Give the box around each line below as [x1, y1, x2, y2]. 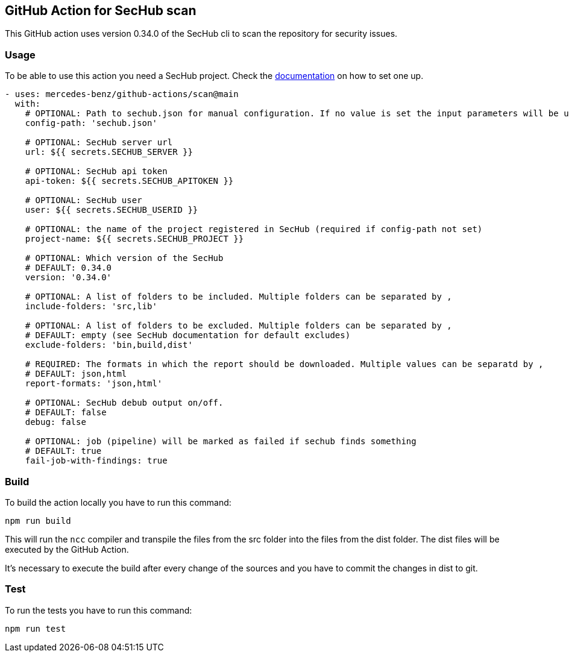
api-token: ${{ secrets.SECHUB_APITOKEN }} [25, 176, 234, 186]
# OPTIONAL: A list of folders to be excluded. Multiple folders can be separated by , [25, 321, 452, 331]
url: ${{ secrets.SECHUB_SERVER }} [25, 147, 193, 157]
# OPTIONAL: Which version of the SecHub [25, 253, 224, 263]
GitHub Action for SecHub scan [5, 3, 196, 18]
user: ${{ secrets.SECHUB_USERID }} [25, 205, 198, 215]
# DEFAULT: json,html [25, 369, 127, 379]
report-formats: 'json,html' [25, 379, 163, 389]
